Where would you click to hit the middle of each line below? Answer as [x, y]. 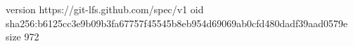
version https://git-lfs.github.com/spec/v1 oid [105, 9]
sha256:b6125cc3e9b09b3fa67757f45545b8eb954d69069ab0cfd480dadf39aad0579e [177, 23]
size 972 [23, 37]
